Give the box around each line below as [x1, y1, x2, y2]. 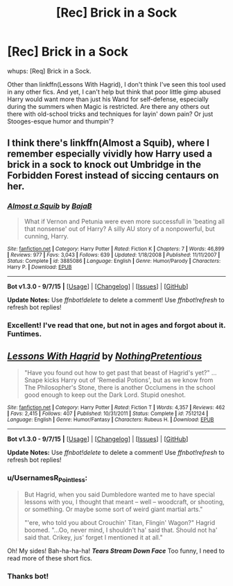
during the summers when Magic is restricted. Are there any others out [7, 102, 210, 110]
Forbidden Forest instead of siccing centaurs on [7, 170, 219, 182]
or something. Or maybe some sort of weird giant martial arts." [24, 505, 203, 513]
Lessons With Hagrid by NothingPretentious [7, 350, 202, 362]
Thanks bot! [7, 571, 49, 580]
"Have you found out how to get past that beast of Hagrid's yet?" [24, 369, 210, 377]
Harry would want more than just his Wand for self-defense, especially [7, 95, 209, 103]
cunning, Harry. [24, 232, 69, 240]
